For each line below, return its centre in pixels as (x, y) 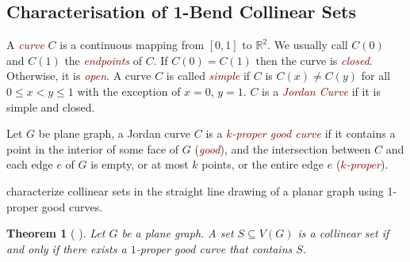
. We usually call (308, 45)
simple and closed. (51, 106)
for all (376, 76)
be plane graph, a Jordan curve (115, 133)
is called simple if (208, 76)
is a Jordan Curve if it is (321, 91)
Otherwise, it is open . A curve (79, 76)
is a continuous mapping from (132, 45)
